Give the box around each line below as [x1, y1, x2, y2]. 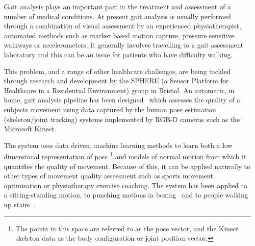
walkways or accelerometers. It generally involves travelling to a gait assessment [4, 40, 244, 50]
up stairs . [4, 199, 35, 209]
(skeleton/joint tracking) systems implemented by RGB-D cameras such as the [4, 114, 240, 124]
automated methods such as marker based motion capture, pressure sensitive [4, 30, 234, 40]
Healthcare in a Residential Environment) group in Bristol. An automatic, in [4, 85, 235, 95]
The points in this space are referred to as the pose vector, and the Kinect [15, 223, 239, 233]
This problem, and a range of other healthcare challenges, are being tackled [4, 66, 230, 76]
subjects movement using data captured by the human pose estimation [4, 104, 216, 114]
